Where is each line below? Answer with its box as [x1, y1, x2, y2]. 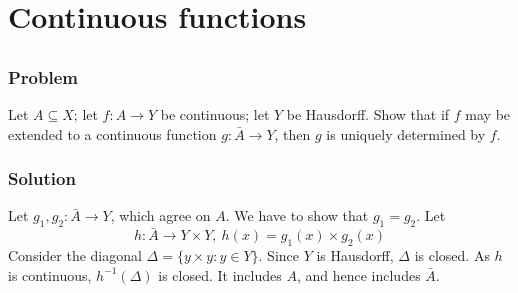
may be [465, 104, 511, 125]
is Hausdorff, [316, 245, 394, 266]
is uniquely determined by [326, 123, 486, 144]
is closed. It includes [158, 264, 282, 285]
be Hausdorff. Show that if [286, 104, 450, 125]
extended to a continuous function [8, 123, 217, 144]
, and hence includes [296, 264, 421, 285]
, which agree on [110, 205, 211, 226]
